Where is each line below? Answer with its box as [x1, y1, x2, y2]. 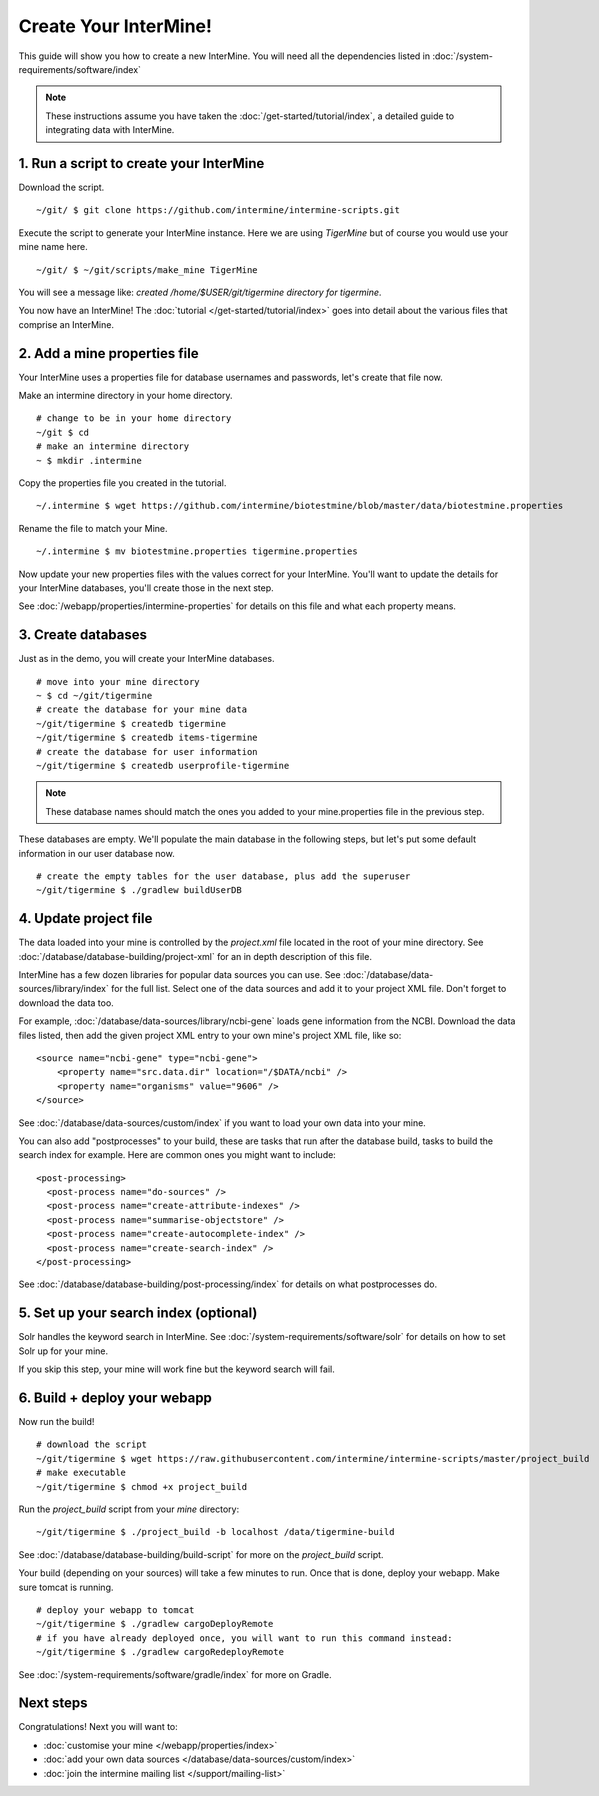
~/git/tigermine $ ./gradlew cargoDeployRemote [36, 1618, 274, 1630]
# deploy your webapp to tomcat [36, 1604, 195, 1615]
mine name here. [18, 241, 89, 253]
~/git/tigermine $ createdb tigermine [36, 718, 227, 729]
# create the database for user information [36, 746, 259, 757]
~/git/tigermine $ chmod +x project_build [36, 1481, 248, 1492]
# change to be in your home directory [36, 413, 232, 424]
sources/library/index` [18, 983, 110, 995]
